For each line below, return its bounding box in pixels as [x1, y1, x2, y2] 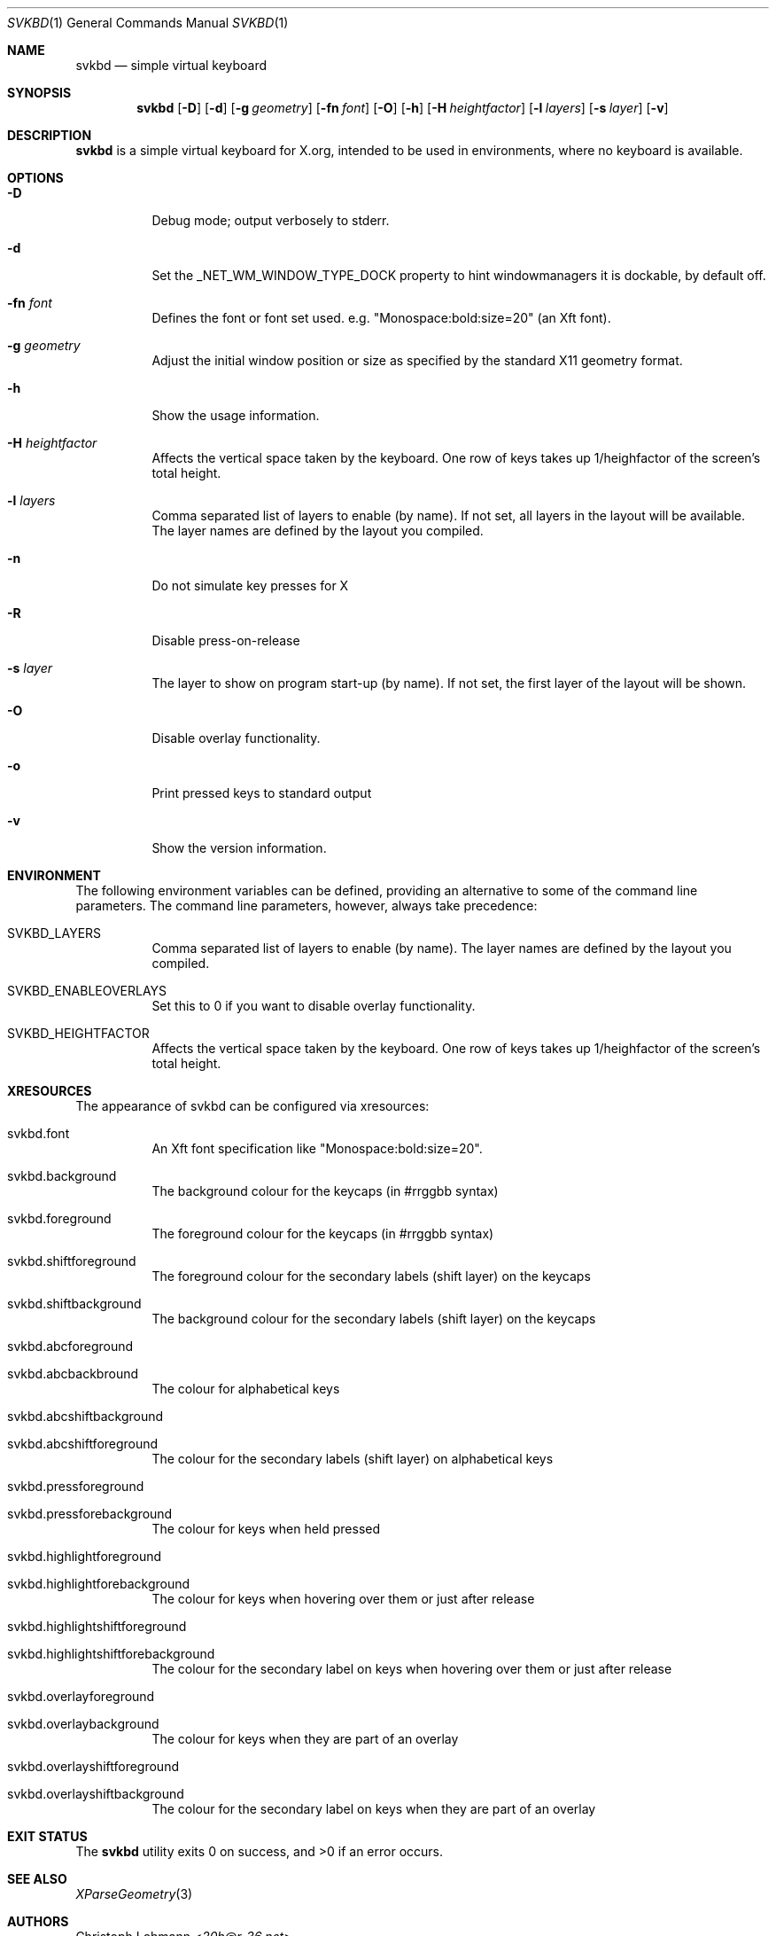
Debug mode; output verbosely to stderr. [151, 213, 390, 228]
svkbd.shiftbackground [7, 1296, 142, 1311]
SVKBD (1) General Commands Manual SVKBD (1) [7, 15, 289, 30]
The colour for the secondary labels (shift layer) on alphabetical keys [151, 1451, 554, 1466]
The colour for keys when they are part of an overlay [151, 1731, 459, 1746]
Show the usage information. [151, 408, 320, 423]
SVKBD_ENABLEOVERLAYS [7, 983, 167, 998]
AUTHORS [7, 1914, 69, 1929]
